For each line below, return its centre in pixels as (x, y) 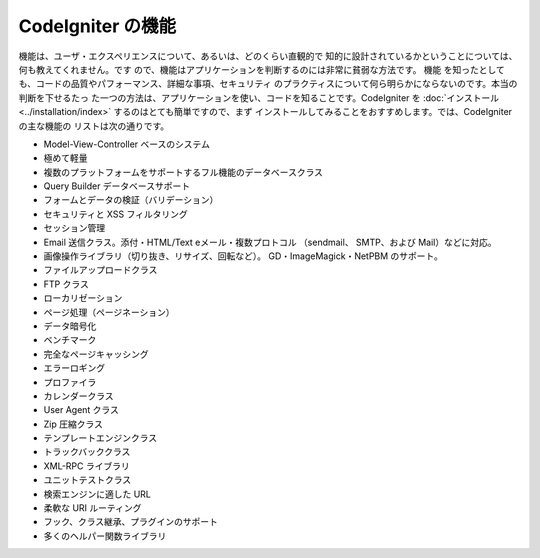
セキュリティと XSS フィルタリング (116, 214)
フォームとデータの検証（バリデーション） (131, 200)
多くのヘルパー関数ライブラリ (105, 536)
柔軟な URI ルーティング (92, 508)
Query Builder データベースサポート (116, 186)
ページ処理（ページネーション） (109, 312)
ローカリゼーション (83, 298)
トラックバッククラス (87, 452)
